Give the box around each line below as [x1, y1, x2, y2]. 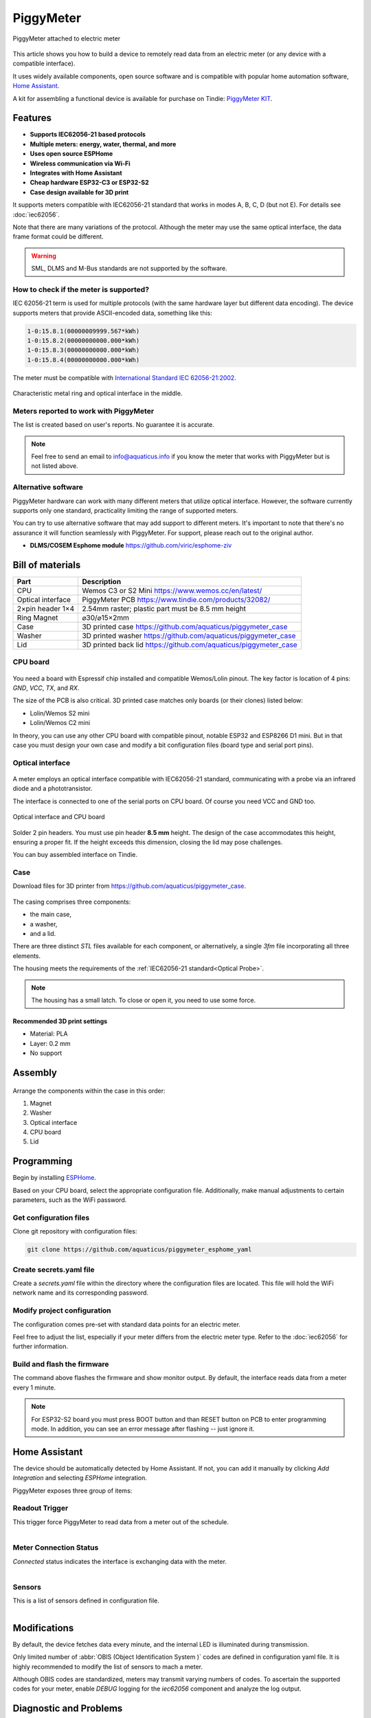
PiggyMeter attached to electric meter [12, 34, 121, 43]
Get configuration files [12, 1213, 90, 1223]
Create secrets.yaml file [12, 1264, 95, 1274]
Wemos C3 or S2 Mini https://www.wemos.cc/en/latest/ [82, 586, 262, 596]
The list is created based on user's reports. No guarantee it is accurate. [12, 421, 214, 429]
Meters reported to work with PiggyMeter [12, 406, 155, 416]
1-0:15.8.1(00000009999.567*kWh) [27, 327, 140, 335]
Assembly [12, 1067, 58, 1078]
